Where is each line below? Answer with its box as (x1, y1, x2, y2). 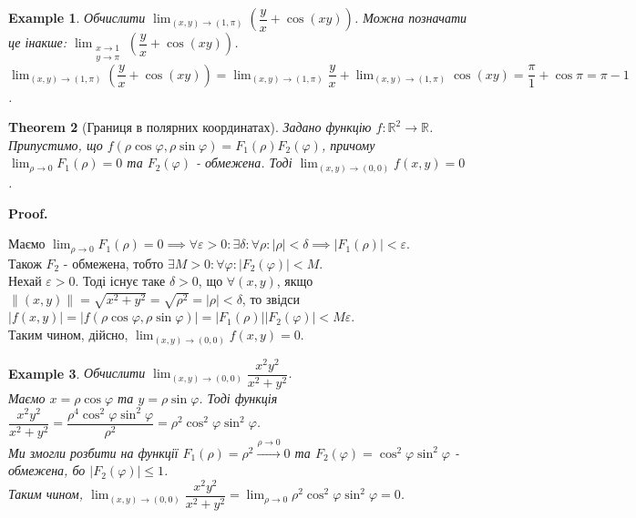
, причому (321, 135, 375, 154)
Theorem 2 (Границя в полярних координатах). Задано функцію (8, 117, 372, 137)
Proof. (8, 203, 48, 222)
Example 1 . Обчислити (8, 8, 146, 26)
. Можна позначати (354, 8, 467, 26)
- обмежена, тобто (63, 253, 164, 272)
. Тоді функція (199, 388, 278, 407)
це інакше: (8, 33, 67, 51)
